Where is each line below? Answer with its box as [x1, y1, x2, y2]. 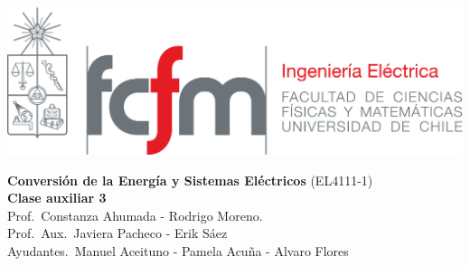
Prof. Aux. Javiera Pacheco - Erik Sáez [7, 223, 228, 242]
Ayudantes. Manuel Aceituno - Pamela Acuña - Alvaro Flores [7, 241, 349, 260]
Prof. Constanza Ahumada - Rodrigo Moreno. [7, 205, 263, 224]
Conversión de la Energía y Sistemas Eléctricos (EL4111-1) [7, 170, 373, 189]
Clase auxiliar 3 [7, 188, 107, 207]
